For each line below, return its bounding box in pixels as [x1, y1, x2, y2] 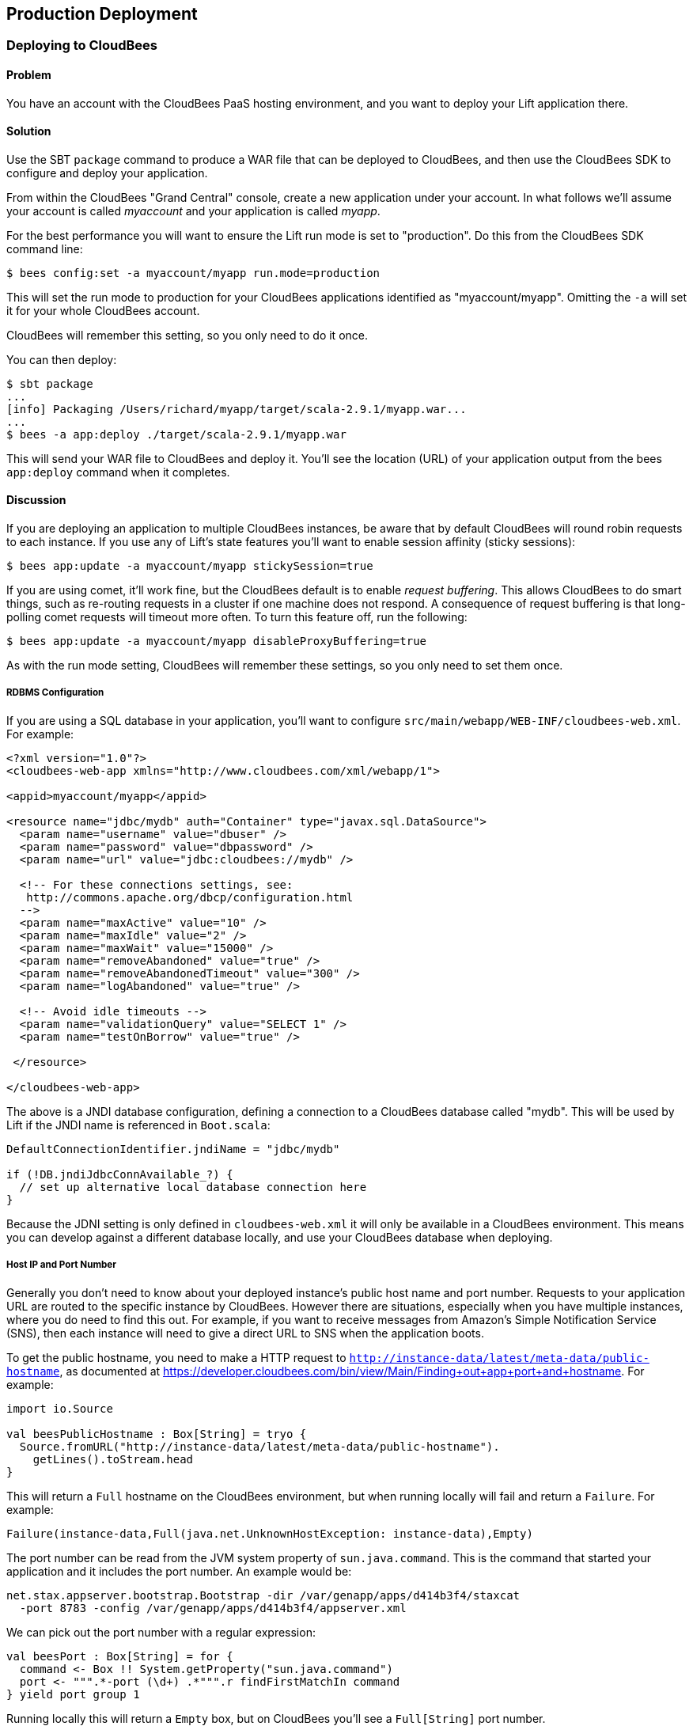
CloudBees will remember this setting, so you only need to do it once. [6, 328, 368, 342]
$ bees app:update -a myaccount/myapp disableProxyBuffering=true [6, 635, 427, 648]
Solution [6, 124, 51, 138]
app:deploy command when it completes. [6, 465, 230, 479]
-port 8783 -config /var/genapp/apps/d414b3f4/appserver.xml [19, 1601, 407, 1614]
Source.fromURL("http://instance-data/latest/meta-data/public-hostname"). [19, 1440, 500, 1453]
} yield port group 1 [6, 1687, 140, 1701]
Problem [6, 68, 51, 82]
